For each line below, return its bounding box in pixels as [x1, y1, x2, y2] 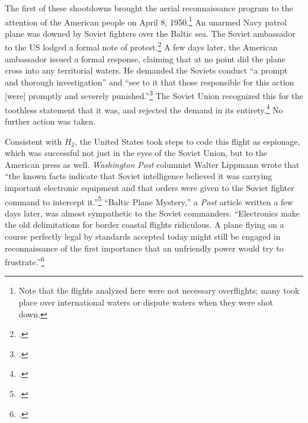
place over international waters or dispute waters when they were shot [18, 296, 273, 308]
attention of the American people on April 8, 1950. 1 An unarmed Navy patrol [5, 14, 287, 28]
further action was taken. [5, 115, 96, 127]
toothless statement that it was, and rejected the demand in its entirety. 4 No [5, 101, 283, 116]
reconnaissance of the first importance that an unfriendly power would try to [5, 241, 284, 254]
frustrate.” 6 [5, 254, 45, 268]
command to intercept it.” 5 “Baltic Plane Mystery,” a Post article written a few [5, 193, 293, 208]
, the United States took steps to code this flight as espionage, [75, 135, 300, 147]
